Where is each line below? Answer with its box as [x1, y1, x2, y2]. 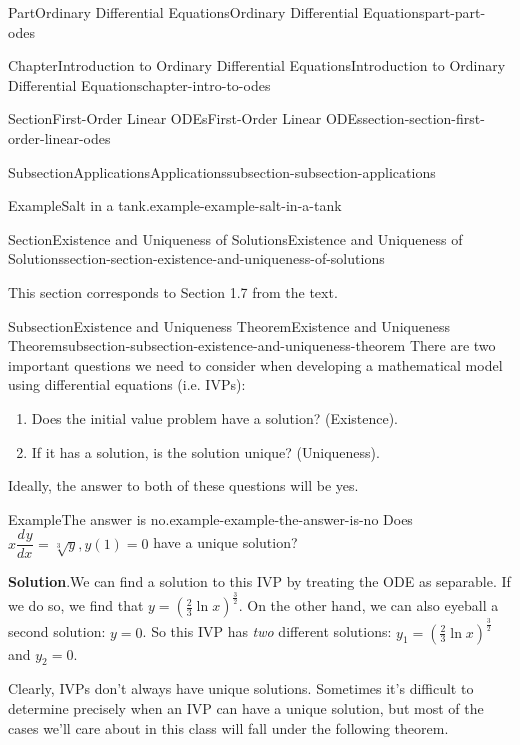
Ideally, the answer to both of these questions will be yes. [8, 475, 359, 496]
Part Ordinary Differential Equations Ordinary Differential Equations [8, 2, 425, 22]
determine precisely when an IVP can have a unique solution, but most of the [8, 698, 484, 719]
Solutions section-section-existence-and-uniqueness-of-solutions [8, 248, 385, 269]
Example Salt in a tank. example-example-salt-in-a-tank [8, 195, 342, 216]
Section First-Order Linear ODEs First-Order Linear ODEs [8, 108, 363, 129]
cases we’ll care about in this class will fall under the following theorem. [8, 717, 449, 738]
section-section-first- [362, 108, 485, 129]
